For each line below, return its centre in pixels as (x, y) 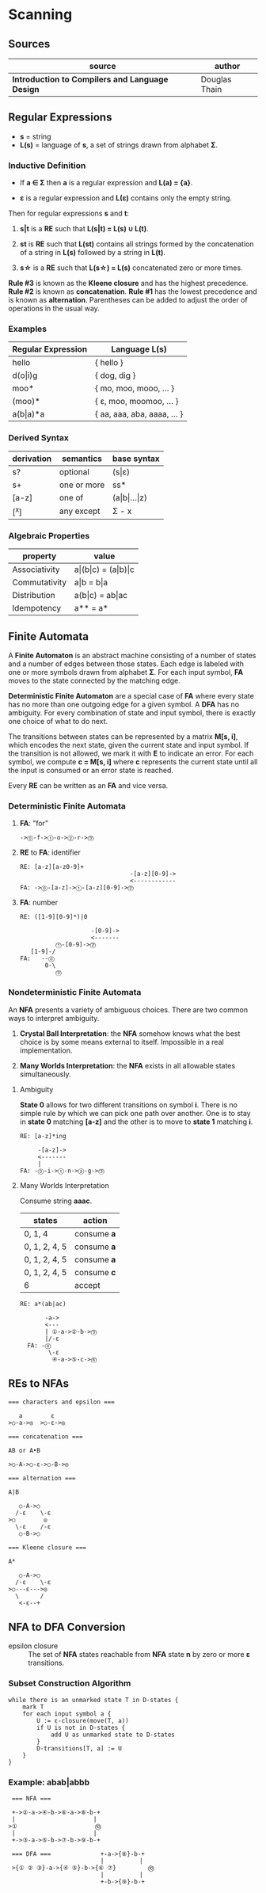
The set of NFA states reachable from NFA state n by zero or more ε (139, 1655)
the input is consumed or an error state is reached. (91, 771)
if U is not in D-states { (81, 1727)
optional (74, 471)
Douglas (216, 79)
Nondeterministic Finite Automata (75, 992)
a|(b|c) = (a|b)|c (104, 569)
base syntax (136, 459)
